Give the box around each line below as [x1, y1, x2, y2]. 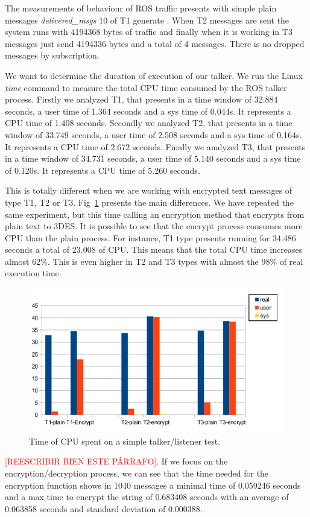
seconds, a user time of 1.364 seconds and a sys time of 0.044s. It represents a [5, 104, 291, 117]
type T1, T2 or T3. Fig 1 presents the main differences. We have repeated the [5, 195, 294, 208]
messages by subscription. [5, 49, 100, 62]
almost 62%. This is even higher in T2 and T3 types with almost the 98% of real [5, 255, 303, 267]
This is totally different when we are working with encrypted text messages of [5, 184, 293, 197]
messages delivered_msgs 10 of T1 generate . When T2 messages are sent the [5, 13, 289, 26]
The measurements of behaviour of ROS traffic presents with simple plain [5, 2, 277, 14]
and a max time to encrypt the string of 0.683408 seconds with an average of [5, 490, 289, 503]
